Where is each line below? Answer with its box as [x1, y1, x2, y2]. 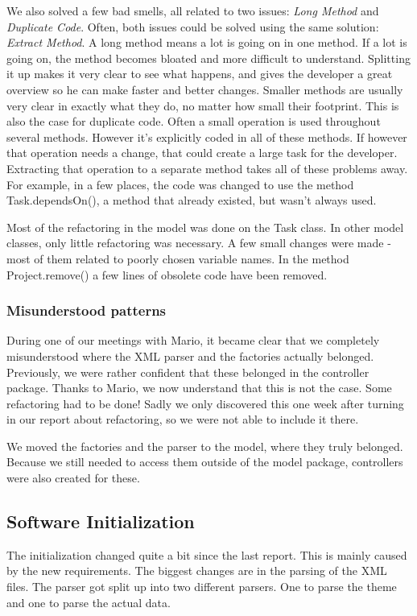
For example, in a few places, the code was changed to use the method [6, 176, 354, 192]
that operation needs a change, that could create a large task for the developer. [6, 144, 398, 161]
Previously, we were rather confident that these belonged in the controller [6, 363, 370, 380]
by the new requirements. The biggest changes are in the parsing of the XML [6, 562, 387, 579]
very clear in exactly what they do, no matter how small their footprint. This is [6, 97, 399, 114]
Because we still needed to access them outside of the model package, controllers [6, 453, 403, 470]
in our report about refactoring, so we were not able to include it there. [6, 411, 359, 428]
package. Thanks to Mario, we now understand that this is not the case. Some [6, 379, 392, 396]
